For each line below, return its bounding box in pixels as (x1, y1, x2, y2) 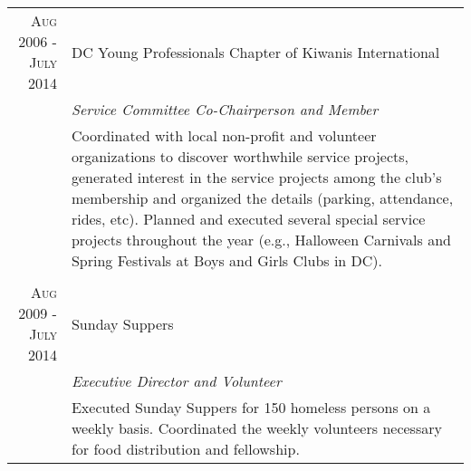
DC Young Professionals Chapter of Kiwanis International (71, 41, 440, 62)
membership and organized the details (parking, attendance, (71, 187, 454, 208)
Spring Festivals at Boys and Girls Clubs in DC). (71, 250, 383, 271)
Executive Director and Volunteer (71, 370, 282, 391)
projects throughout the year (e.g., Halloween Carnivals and (71, 229, 451, 250)
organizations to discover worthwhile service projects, (71, 146, 409, 167)
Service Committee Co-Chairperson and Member (71, 99, 379, 120)
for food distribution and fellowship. (71, 438, 300, 459)
